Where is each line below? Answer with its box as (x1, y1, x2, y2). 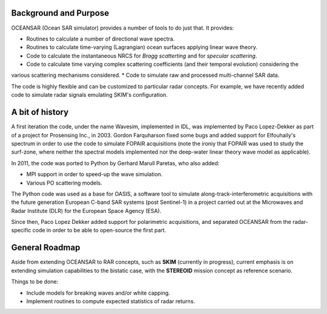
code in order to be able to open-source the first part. (32, 227, 167, 234)
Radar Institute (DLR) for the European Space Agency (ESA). (11, 207, 162, 214)
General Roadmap (11, 243, 81, 253)
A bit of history (11, 107, 69, 117)
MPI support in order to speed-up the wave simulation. (26, 171, 163, 178)
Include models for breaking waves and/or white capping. (26, 289, 171, 296)
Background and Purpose (11, 8, 109, 18)
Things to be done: (11, 278, 59, 286)
